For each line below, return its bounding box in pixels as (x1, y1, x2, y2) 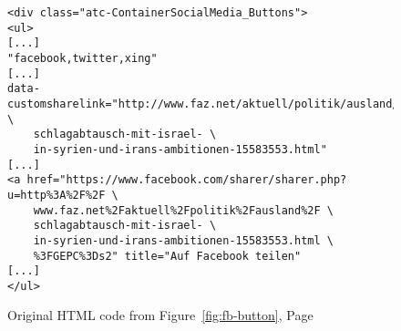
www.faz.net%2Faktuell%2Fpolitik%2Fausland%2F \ (33, 203, 334, 217)
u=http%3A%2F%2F (7, 188, 106, 202)
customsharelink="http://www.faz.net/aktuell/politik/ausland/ (7, 97, 399, 110)
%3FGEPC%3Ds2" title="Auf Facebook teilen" (33, 249, 302, 263)
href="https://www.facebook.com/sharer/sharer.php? (26, 173, 347, 187)
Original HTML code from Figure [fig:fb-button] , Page (7, 305, 314, 325)
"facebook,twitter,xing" (7, 51, 158, 65)
